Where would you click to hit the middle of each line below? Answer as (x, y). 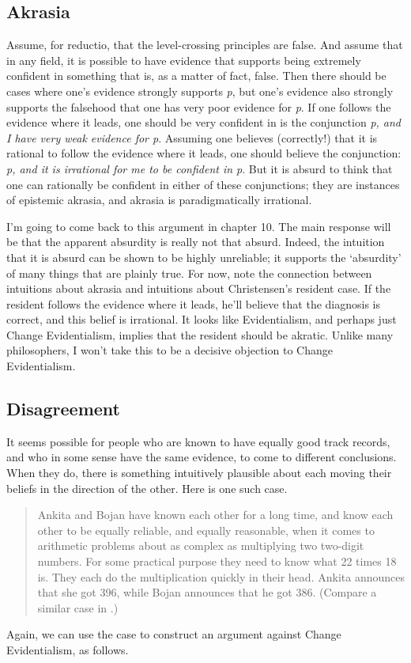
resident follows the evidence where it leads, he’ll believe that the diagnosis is (194, 303)
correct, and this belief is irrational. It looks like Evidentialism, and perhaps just (202, 319)
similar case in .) (78, 607)
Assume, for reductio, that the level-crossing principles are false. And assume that (205, 45)
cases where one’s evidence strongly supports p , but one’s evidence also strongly (200, 91)
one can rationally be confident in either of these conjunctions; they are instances (203, 184)
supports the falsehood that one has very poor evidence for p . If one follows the (199, 106)
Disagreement (63, 409)
